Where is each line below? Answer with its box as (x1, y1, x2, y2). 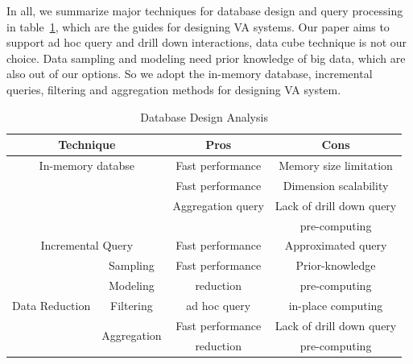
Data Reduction (12, 296, 91, 313)
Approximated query (284, 237, 387, 254)
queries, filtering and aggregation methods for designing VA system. (6, 81, 341, 97)
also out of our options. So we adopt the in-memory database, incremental (6, 65, 373, 82)
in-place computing (288, 296, 383, 313)
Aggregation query (172, 196, 264, 213)
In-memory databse (39, 157, 134, 173)
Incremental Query (40, 237, 134, 254)
